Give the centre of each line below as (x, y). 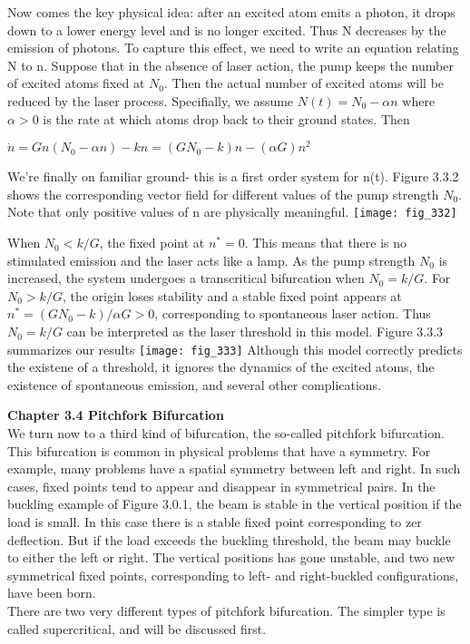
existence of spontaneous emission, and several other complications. (195, 384)
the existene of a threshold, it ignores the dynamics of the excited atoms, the (221, 367)
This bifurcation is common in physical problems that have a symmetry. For (219, 450)
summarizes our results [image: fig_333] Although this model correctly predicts (235, 349)
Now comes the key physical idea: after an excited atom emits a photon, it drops (231, 12)
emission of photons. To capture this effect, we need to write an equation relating (233, 48)
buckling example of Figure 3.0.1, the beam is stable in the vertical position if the (235, 504)
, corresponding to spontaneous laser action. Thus (293, 313)
